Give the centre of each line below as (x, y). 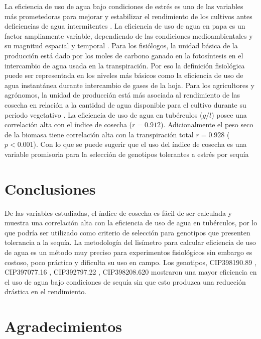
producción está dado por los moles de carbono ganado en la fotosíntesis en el (124, 55)
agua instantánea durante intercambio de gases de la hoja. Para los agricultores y (129, 85)
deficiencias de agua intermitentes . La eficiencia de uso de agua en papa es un (125, 26)
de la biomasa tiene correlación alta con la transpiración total (99, 134)
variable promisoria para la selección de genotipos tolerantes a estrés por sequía (127, 154)
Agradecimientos (63, 326)
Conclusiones (50, 188)
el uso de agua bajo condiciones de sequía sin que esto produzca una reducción (125, 281)
